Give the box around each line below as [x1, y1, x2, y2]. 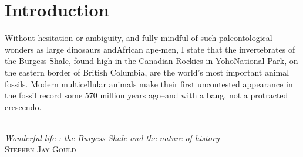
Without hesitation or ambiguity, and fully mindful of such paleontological [5, 32, 272, 44]
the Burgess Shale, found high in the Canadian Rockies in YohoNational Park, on [5, 54, 298, 67]
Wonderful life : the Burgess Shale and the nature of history [5, 131, 220, 144]
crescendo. [5, 100, 42, 112]
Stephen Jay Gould [5, 143, 76, 155]
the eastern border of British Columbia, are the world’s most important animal [5, 66, 289, 78]
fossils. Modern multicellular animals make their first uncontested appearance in [5, 77, 293, 90]
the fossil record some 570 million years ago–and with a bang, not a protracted [5, 89, 288, 101]
